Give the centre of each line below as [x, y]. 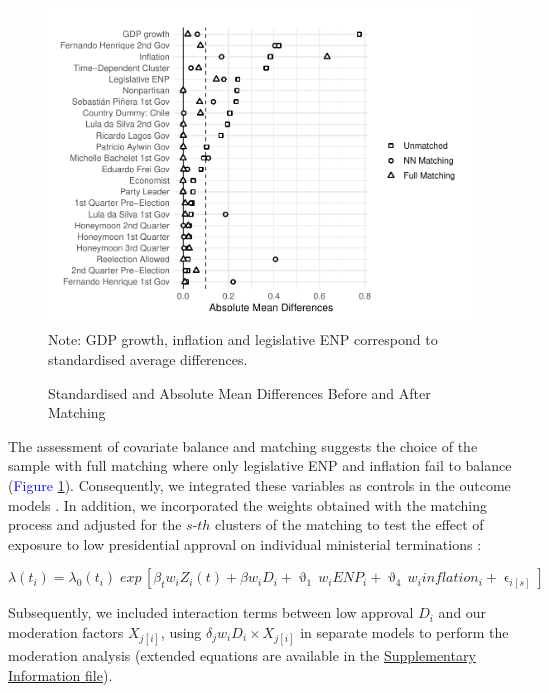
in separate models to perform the [404, 632]
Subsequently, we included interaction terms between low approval [211, 612]
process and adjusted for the [95, 524]
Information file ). [60, 674]
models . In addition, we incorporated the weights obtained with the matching [247, 504]
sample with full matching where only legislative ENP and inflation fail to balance [260, 465]
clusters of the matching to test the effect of [349, 524]
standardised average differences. [148, 359]
